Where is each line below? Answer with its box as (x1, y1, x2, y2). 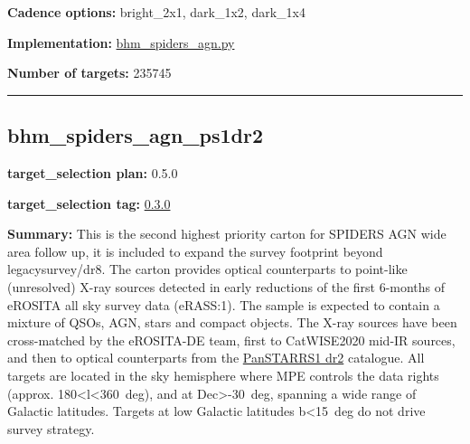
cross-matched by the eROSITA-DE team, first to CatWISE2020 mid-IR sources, (7, 330, 456, 349)
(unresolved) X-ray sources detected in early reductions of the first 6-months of (7, 277, 446, 296)
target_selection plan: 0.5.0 (7, 163, 178, 182)
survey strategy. (7, 419, 95, 438)
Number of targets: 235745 (7, 63, 172, 82)
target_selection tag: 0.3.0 (7, 194, 171, 213)
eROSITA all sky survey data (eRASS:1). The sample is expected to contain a (7, 295, 440, 314)
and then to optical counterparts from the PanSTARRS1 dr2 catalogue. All (7, 348, 425, 367)
